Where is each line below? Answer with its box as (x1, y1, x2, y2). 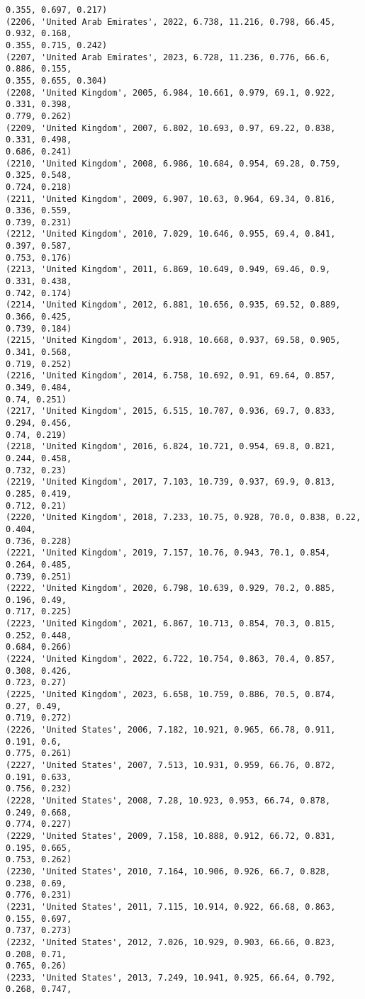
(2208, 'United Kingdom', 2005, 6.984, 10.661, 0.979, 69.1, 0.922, (6, 87, 336, 98)
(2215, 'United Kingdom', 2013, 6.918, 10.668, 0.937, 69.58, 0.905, (6, 335, 341, 346)
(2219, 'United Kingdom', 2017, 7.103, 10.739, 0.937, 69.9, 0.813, (6, 477, 336, 487)
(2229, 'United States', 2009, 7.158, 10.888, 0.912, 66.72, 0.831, (6, 830, 336, 841)
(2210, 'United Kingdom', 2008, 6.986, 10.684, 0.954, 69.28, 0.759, (6, 158, 341, 169)
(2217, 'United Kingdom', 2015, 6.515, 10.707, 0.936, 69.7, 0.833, (6, 406, 336, 417)
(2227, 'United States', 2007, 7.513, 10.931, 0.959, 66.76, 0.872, (6, 760, 336, 770)
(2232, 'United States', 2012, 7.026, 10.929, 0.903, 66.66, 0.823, (6, 937, 336, 947)
